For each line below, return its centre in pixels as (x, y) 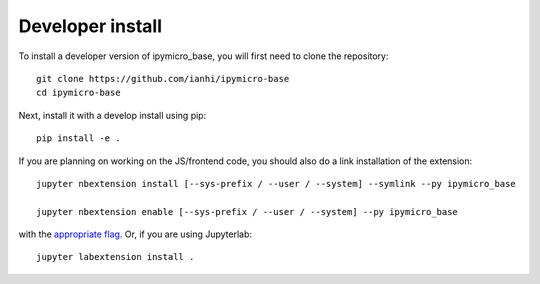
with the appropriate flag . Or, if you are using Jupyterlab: (135, 234)
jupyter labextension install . (115, 257)
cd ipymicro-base (78, 93)
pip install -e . (78, 138)
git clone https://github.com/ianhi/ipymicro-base (163, 78)
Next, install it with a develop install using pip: (112, 115)
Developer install (90, 26)
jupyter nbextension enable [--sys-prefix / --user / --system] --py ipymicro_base (247, 211)
